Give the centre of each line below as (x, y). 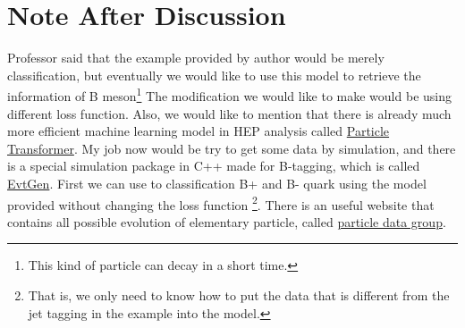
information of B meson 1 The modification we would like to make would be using (229, 94)
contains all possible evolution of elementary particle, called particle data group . (227, 221)
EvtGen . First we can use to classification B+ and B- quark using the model (217, 183)
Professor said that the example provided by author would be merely (196, 58)
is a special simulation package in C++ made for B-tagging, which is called (214, 166)
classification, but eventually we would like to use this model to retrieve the (214, 75)
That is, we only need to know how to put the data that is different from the (239, 294)
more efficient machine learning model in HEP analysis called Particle (199, 131)
